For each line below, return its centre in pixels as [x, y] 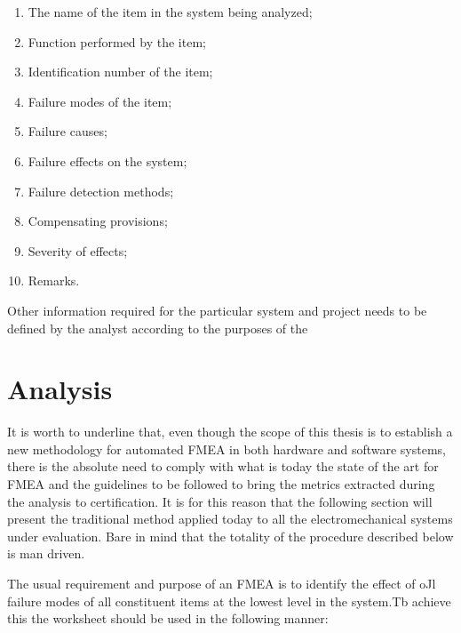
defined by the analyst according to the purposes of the [158, 328]
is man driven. [46, 553]
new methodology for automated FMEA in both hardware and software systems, [227, 449]
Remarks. [54, 280]
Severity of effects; [78, 250]
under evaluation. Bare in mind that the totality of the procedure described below [230, 536]
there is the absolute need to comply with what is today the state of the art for [223, 466]
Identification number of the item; [120, 72]
